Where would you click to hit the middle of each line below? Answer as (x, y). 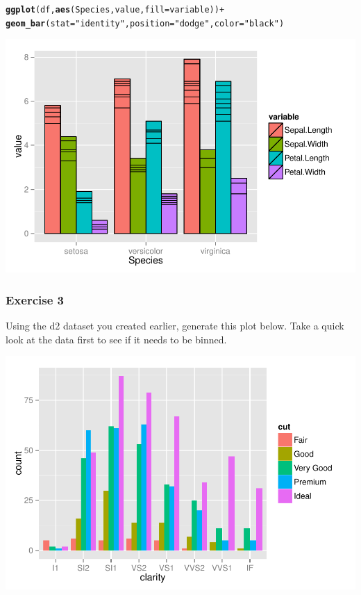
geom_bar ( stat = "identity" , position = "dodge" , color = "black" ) (145, 23)
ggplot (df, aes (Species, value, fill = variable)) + (115, 10)
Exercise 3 (35, 299)
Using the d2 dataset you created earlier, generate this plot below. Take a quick (175, 326)
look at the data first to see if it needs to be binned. (116, 339)
